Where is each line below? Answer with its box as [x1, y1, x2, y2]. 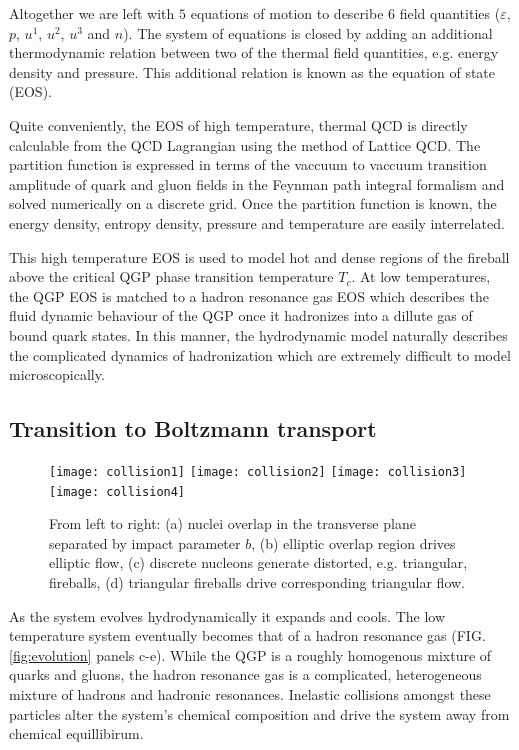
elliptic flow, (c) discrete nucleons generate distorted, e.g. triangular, [49, 552, 468, 573]
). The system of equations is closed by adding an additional [123, 22, 493, 43]
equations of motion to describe [190, 3, 384, 23]
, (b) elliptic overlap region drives [251, 532, 456, 553]
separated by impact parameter [49, 532, 241, 553]
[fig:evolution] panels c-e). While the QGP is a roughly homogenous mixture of [9, 644, 492, 665]
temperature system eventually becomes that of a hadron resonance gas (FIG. [9, 625, 486, 646]
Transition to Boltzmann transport [9, 413, 377, 444]
